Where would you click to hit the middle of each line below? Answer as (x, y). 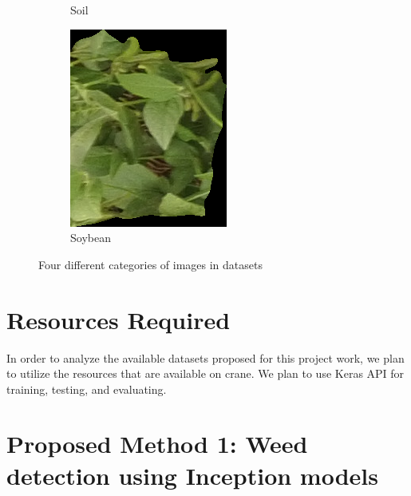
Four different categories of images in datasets (150, 264)
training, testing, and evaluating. (87, 389)
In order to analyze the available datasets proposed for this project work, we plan (205, 357)
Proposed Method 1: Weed (157, 444)
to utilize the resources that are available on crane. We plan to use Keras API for (205, 373)
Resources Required (119, 319)
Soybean (91, 238)
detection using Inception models (192, 475)
